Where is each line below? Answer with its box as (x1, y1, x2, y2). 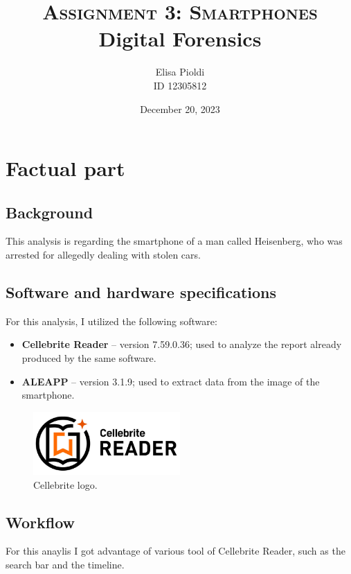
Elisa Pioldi (155, 64, 205, 79)
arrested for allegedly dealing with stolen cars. (6, 247, 201, 262)
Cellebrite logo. (33, 477, 98, 492)
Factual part (6, 154, 125, 182)
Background (6, 201, 93, 223)
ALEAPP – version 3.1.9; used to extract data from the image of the (21, 374, 320, 388)
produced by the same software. (21, 351, 156, 365)
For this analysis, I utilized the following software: (6, 313, 217, 328)
